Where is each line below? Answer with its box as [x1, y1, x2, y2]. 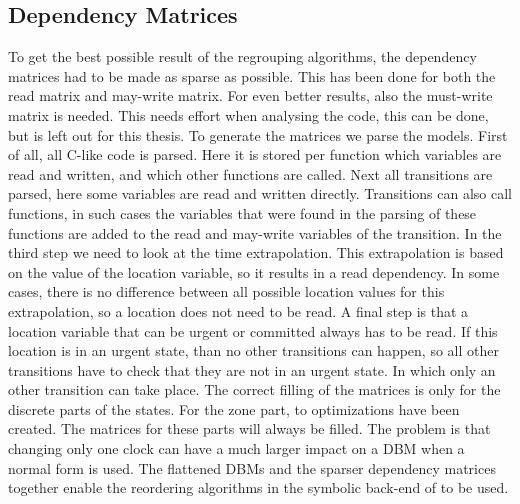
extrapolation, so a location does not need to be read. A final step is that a [8, 300, 469, 321]
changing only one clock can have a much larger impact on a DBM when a [8, 438, 465, 459]
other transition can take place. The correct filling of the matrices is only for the [8, 379, 501, 400]
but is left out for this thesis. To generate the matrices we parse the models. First [8, 124, 508, 145]
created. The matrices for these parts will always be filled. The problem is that [8, 418, 491, 439]
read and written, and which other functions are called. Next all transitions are [8, 163, 493, 184]
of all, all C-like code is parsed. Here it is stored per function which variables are [8, 144, 502, 165]
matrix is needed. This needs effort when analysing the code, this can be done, [8, 104, 489, 125]
